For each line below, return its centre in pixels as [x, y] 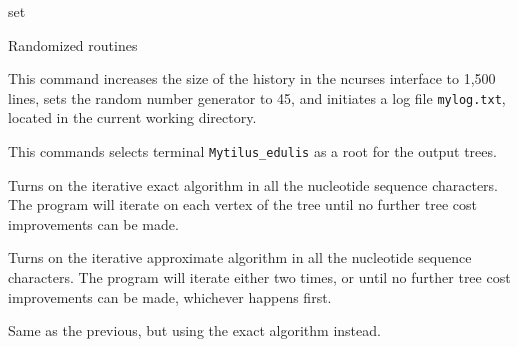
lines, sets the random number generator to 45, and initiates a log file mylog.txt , [257, 97]
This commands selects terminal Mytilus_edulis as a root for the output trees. [252, 151]
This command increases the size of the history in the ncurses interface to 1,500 [252, 78]
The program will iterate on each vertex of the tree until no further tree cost [242, 204]
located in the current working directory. [132, 117]
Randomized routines [73, 44]
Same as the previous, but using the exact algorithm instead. [194, 330]
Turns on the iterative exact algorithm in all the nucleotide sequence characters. [253, 184]
